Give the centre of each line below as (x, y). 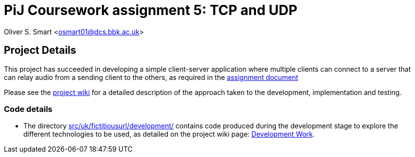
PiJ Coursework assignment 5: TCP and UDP (151, 10)
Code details (28, 109)
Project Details (40, 50)
